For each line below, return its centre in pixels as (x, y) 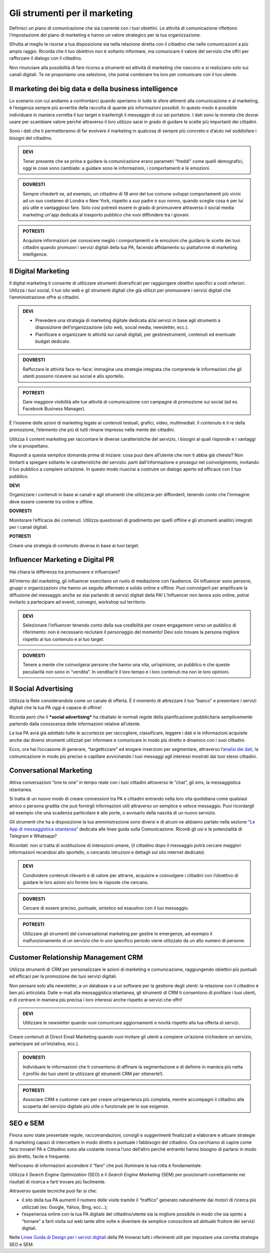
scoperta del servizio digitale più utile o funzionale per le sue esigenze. (96, 1106)
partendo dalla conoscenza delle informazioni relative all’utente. (75, 724)
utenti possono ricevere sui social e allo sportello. (74, 376)
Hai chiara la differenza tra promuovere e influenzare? (65, 572)
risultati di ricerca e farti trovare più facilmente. (57, 1182)
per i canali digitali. (29, 527)
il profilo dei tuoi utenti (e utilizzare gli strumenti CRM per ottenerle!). (93, 1074)
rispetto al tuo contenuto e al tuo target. (63, 639)
